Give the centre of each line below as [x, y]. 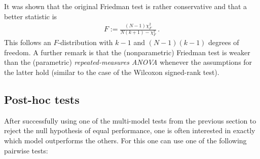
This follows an [28, 42]
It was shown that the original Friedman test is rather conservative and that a [126, 6]
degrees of [224, 42]
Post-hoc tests [42, 99]
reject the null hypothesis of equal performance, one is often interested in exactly [130, 130]
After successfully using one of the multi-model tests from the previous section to [130, 120]
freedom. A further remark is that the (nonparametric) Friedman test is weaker [127, 52]
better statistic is [31, 16]
